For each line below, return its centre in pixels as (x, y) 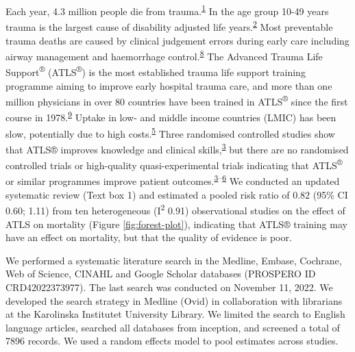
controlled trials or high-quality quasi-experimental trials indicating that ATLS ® (174, 164)
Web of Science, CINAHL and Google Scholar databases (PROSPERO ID (161, 274)
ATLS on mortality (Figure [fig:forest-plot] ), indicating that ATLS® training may (176, 224)
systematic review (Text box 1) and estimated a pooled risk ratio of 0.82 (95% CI (177, 194)
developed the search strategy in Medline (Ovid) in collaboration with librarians (174, 300)
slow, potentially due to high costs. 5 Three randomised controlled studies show (170, 132)
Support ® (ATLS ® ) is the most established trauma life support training (156, 71)
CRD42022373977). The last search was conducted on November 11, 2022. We (169, 287)
